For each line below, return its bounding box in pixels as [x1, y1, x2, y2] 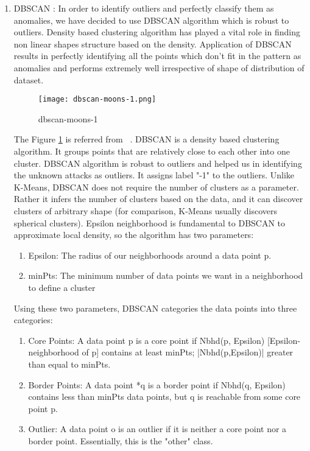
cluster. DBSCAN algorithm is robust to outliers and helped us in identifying [13, 156, 302, 169]
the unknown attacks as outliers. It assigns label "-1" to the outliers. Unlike [13, 169, 295, 181]
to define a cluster [28, 281, 96, 293]
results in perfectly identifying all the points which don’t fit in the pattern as [13, 49, 301, 62]
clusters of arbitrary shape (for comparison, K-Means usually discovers [13, 204, 277, 217]
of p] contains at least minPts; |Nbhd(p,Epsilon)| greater [82, 346, 294, 358]
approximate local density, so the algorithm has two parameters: [13, 228, 254, 241]
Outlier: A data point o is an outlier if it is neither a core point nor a [28, 422, 287, 435]
